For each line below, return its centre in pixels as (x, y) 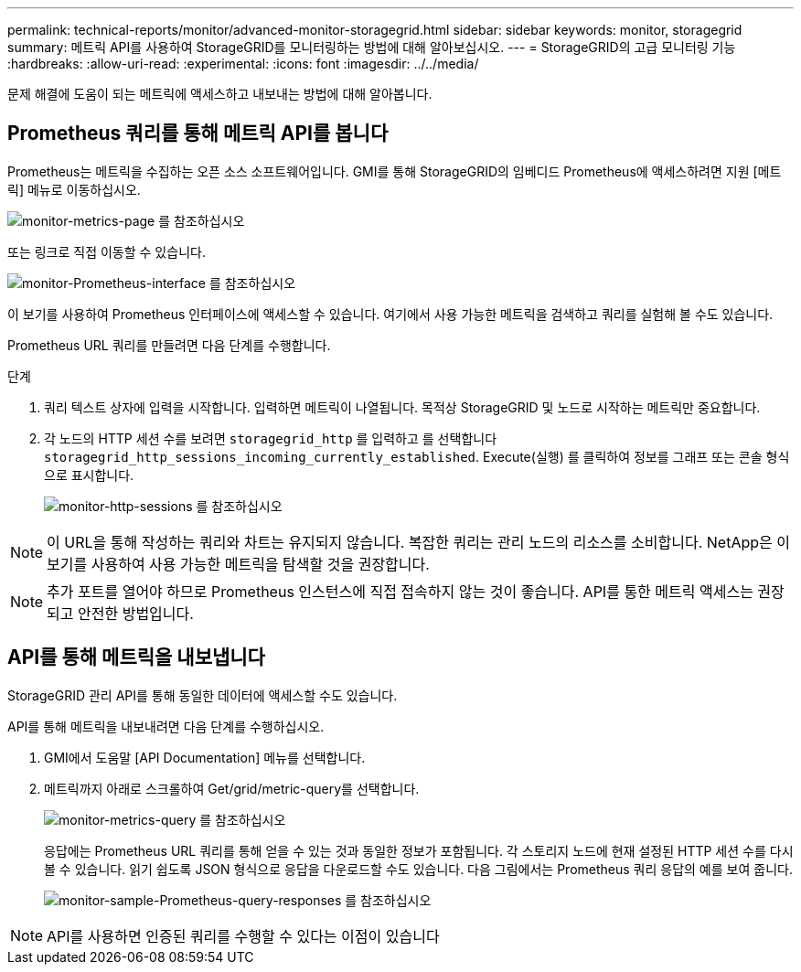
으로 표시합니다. (89, 475)
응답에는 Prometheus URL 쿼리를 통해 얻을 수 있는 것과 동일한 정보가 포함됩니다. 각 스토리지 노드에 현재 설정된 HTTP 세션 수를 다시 (419, 850)
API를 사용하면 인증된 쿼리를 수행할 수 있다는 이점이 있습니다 (243, 936)
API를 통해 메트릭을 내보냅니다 (136, 657)
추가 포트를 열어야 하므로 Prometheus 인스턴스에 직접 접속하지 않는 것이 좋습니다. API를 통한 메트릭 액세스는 (400, 591)
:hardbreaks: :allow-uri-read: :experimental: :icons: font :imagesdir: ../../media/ (243, 64)
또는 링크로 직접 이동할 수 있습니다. (107, 251)
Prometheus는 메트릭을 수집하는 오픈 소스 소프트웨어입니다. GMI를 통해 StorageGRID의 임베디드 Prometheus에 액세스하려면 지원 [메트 (395, 171)
